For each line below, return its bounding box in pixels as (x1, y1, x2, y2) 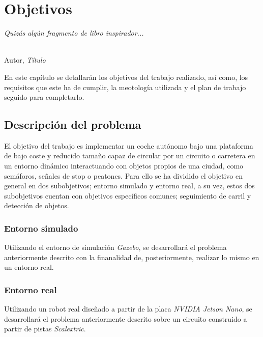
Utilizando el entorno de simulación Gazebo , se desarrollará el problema (4, 242, 227, 252)
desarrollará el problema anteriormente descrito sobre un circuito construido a (4, 313, 247, 324)
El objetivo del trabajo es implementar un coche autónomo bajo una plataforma (4, 140, 253, 151)
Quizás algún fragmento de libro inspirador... (4, 27, 144, 38)
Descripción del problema (4, 117, 141, 132)
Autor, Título (4, 54, 46, 65)
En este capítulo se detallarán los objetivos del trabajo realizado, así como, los (4, 71, 248, 82)
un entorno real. (4, 262, 54, 272)
